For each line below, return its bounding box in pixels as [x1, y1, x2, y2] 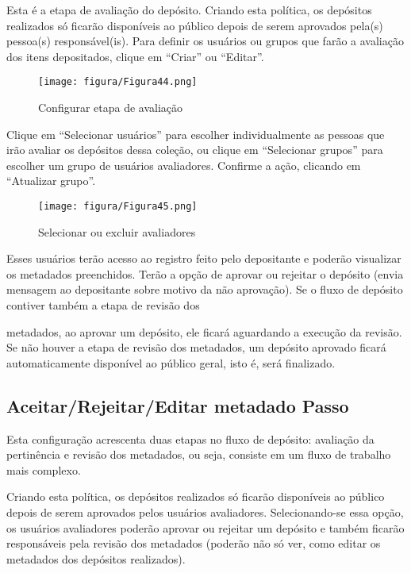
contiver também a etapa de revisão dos [6, 297, 200, 313]
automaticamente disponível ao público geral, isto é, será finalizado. [6, 354, 336, 371]
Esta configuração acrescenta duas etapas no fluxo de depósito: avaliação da [6, 430, 375, 447]
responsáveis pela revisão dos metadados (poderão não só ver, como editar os [6, 535, 381, 552]
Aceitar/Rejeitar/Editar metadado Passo [6, 393, 349, 417]
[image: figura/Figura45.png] [38, 201, 198, 212]
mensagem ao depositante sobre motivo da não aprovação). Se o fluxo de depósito [6, 281, 403, 298]
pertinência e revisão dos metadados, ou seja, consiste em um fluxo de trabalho [6, 446, 391, 463]
